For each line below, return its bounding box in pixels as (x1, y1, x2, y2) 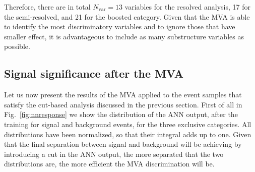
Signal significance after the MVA (4, 66, 183, 81)
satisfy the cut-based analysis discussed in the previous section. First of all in (4, 99, 242, 109)
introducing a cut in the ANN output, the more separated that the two (4, 148, 224, 159)
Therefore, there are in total (4, 2, 91, 12)
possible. (4, 41, 30, 51)
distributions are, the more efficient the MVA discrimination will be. (4, 158, 215, 169)
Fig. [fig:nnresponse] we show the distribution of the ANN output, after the (4, 109, 238, 120)
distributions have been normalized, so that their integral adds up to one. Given (4, 129, 251, 139)
